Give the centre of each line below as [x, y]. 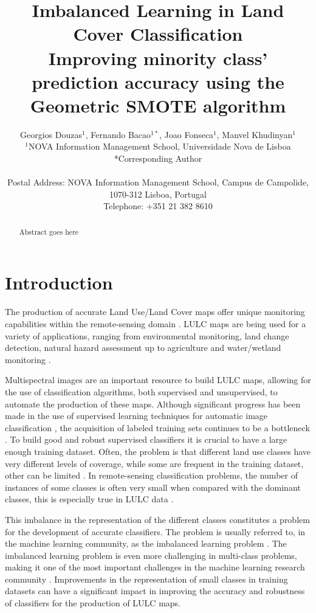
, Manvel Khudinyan [255, 134]
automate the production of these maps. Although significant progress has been [153, 403]
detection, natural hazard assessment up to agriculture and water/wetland [143, 348]
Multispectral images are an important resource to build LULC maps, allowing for [158, 380]
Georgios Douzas [51, 134]
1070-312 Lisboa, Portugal [158, 194]
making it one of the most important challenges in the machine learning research [155, 567]
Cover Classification [158, 34]
